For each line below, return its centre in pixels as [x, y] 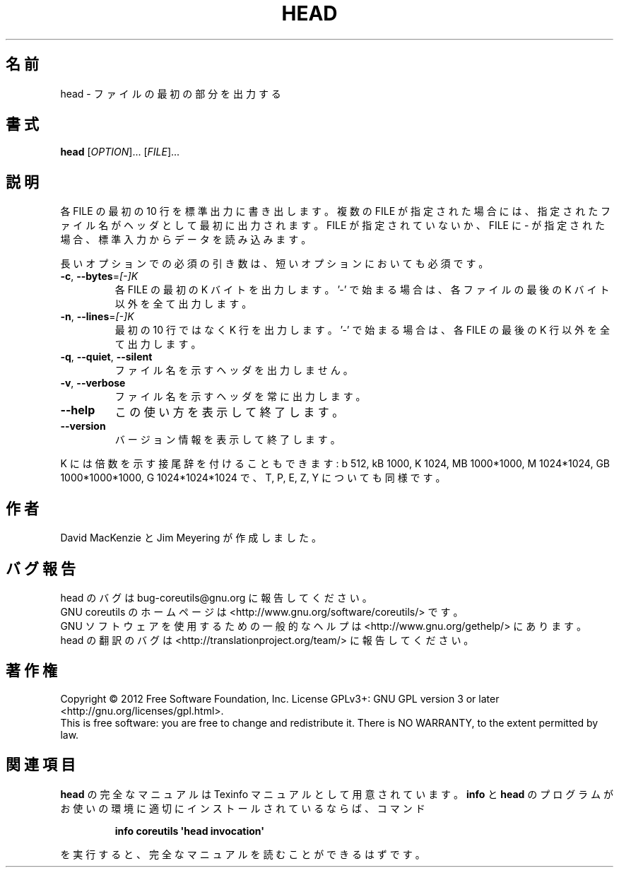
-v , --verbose [93, 383]
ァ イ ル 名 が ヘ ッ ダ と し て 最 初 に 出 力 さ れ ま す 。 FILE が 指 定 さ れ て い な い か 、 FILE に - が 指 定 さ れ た [332, 225]
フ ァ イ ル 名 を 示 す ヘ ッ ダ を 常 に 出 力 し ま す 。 [240, 397]
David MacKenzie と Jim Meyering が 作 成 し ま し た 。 [191, 538]
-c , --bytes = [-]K [99, 276]
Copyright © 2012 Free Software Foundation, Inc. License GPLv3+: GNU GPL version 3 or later [280, 698]
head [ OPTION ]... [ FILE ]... [120, 152]
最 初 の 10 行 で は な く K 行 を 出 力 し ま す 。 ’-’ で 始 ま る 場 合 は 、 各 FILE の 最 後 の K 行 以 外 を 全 [362, 330]
